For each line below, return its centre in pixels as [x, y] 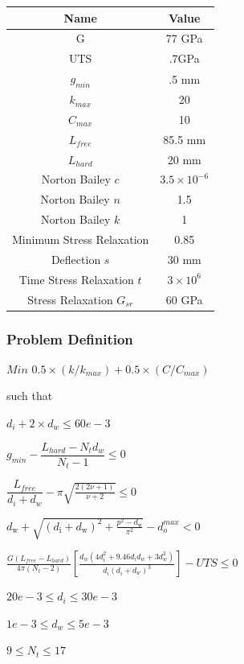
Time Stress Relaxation [76, 279]
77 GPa [184, 38]
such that [30, 396]
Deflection [76, 259]
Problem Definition [70, 338]
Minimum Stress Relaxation [81, 239]
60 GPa [184, 299]
